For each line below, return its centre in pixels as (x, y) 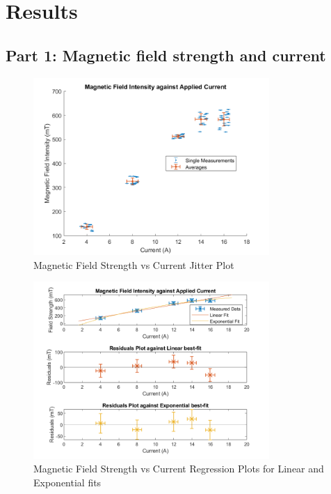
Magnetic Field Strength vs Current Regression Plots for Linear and (179, 469)
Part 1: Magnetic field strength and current (166, 55)
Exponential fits (67, 482)
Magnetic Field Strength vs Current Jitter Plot (134, 264)
